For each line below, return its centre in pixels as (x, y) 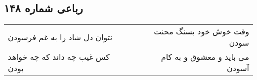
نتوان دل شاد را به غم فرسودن (60, 37)
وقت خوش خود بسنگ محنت (201, 31)
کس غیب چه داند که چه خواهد (59, 57)
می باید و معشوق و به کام (205, 57)
